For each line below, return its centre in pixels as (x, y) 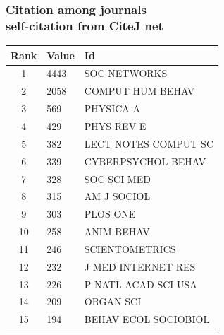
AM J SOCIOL (117, 196)
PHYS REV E (115, 126)
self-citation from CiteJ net (85, 25)
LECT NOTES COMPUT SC (149, 143)
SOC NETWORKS (126, 73)
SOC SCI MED (117, 178)
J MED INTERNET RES (140, 266)
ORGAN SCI (113, 301)
